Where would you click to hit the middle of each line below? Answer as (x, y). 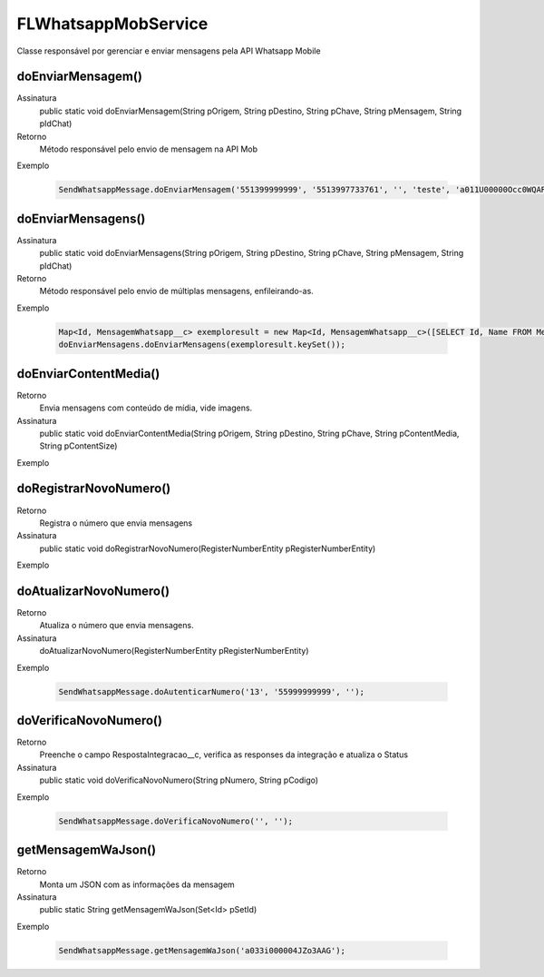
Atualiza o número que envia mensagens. (117, 626)
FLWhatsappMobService (112, 24)
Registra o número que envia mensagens (116, 523)
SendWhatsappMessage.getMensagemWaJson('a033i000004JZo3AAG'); (202, 950)
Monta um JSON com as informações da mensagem (137, 884)
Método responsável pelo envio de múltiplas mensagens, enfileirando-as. (177, 291)
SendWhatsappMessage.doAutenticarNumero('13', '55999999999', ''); (212, 691)
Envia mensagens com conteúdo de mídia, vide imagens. (146, 408)
